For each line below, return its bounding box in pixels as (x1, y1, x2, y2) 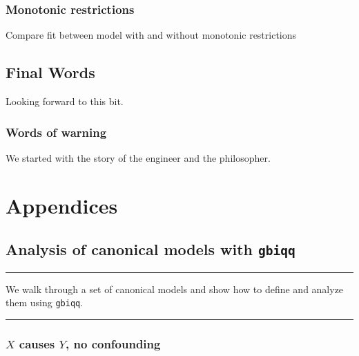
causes (19, 335, 55, 352)
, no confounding (66, 335, 161, 352)
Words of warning (6, 123, 107, 140)
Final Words (6, 62, 95, 83)
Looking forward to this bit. (6, 94, 124, 109)
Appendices (6, 191, 118, 219)
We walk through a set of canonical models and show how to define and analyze (6, 281, 344, 296)
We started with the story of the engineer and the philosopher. (6, 150, 271, 165)
